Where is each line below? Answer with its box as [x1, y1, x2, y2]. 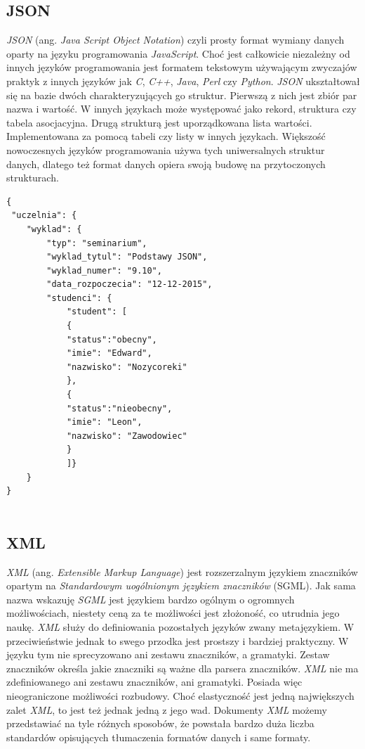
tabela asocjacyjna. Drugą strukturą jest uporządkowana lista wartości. [6, 115, 312, 129]
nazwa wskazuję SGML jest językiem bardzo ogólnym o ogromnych [6, 591, 295, 606]
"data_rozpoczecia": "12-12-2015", [46, 279, 213, 290]
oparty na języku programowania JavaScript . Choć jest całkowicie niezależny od [6, 46, 350, 60]
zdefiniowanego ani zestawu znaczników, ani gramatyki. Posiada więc [6, 674, 303, 689]
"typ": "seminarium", [46, 238, 147, 248]
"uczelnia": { [11, 210, 77, 221]
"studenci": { [46, 293, 112, 303]
